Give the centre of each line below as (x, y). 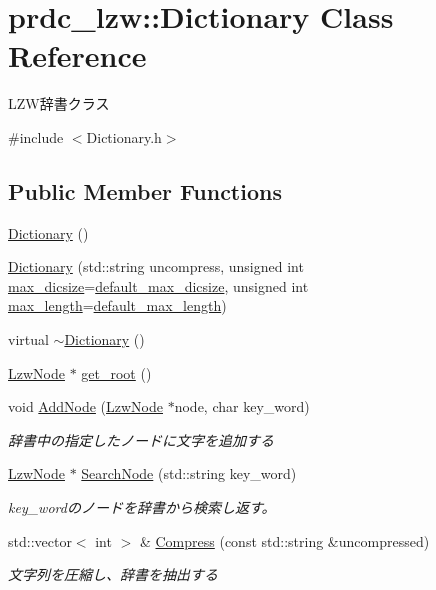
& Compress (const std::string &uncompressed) (284, 540)
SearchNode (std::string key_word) (189, 473)
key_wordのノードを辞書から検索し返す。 (142, 507)
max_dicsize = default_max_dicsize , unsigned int (158, 285)
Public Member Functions (145, 190)
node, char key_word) (242, 406)
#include (36, 136)
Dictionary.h (124, 136)
